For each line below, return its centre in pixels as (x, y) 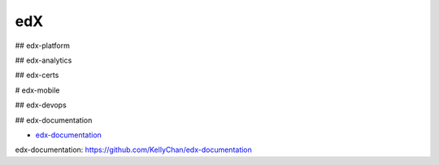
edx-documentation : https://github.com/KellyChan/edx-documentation (133, 150)
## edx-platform (43, 46)
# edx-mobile (37, 90)
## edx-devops (41, 105)
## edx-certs (37, 75)
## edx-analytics (43, 60)
